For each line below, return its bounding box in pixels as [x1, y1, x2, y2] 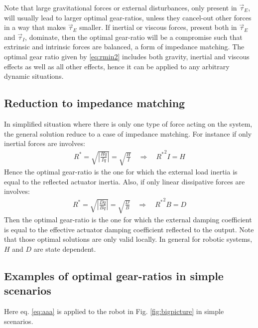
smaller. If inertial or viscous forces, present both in [79, 22, 237, 32]
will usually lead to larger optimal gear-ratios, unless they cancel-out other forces [4, 12, 252, 22]
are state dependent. [33, 243, 96, 254]
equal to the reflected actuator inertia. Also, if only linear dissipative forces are [4, 176, 245, 186]
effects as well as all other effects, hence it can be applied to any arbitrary [4, 61, 230, 71]
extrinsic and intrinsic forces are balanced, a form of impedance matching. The [4, 41, 245, 52]
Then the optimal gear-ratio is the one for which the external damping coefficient [4, 214, 252, 225]
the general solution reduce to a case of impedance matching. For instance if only [4, 128, 252, 139]
